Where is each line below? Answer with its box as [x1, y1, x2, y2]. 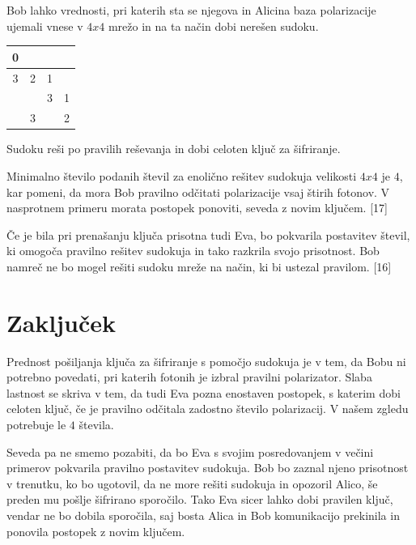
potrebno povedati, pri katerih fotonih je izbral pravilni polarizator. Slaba [6, 368, 372, 385]
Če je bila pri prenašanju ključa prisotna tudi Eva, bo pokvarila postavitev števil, [6, 226, 410, 243]
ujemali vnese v [6, 17, 83, 34]
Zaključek [6, 305, 117, 338]
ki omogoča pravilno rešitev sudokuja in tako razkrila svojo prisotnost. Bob [6, 242, 380, 259]
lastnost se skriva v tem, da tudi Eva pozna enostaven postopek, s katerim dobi [6, 384, 401, 401]
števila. [79, 415, 114, 432]
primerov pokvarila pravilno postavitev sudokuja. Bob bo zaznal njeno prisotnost [6, 459, 409, 476]
